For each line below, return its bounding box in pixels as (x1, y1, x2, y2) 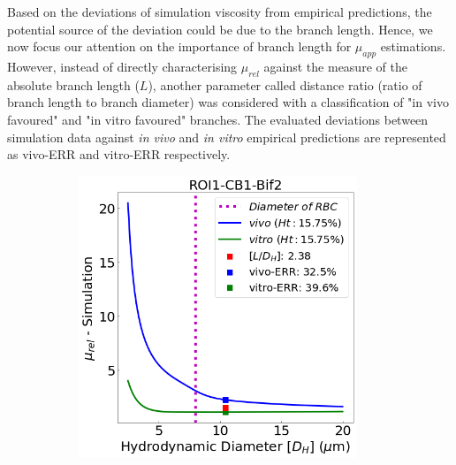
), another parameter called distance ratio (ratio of (148, 75, 422, 94)
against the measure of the (263, 57, 407, 75)
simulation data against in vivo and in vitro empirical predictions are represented (7, 127, 446, 146)
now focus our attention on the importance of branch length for (7, 37, 352, 56)
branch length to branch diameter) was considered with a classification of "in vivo (7, 93, 449, 111)
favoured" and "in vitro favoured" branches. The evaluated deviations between (7, 110, 429, 128)
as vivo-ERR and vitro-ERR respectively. (7, 145, 231, 164)
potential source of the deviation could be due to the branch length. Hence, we (7, 19, 433, 38)
